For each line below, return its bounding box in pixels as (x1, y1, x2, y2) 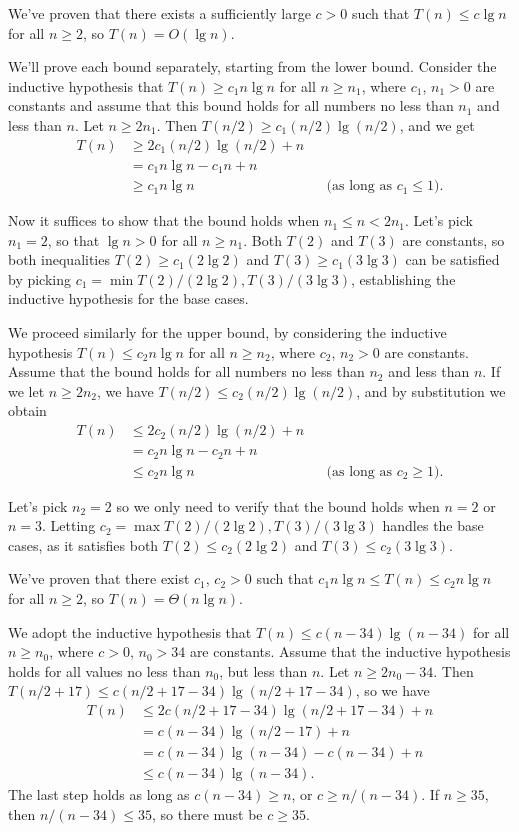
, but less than (219, 660, 308, 681)
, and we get (399, 114, 475, 135)
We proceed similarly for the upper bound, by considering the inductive (8, 322, 447, 343)
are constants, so (402, 229, 505, 250)
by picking (8, 268, 72, 289)
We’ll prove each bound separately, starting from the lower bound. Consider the (8, 56, 497, 77)
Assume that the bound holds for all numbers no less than (8, 361, 365, 382)
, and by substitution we (356, 380, 506, 401)
